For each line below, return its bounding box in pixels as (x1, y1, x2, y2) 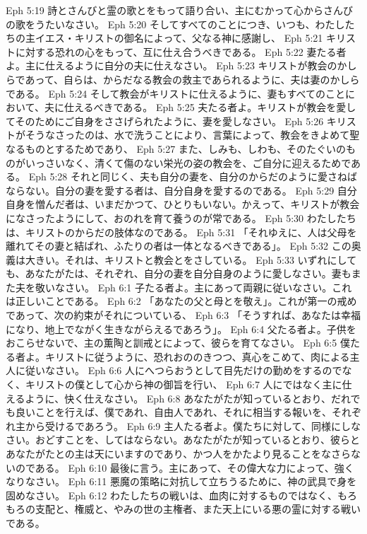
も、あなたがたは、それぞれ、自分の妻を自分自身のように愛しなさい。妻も (6, 266, 351, 281)
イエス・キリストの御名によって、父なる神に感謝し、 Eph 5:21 (35, 30, 323, 45)
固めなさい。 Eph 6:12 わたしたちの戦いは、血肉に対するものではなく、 (6, 487, 337, 502)
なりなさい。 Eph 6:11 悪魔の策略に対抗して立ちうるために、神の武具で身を (6, 474, 357, 489)
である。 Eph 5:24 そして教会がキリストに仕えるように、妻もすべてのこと (6, 86, 346, 100)
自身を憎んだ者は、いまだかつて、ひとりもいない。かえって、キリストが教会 (6, 197, 360, 211)
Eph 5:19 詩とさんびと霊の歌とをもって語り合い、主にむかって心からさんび (6, 3, 353, 17)
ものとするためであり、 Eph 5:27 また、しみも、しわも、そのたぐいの (25, 141, 347, 156)
